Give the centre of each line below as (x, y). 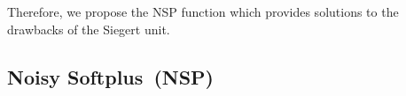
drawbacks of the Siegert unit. (89, 29)
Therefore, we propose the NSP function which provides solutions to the (203, 11)
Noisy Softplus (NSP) (110, 76)
